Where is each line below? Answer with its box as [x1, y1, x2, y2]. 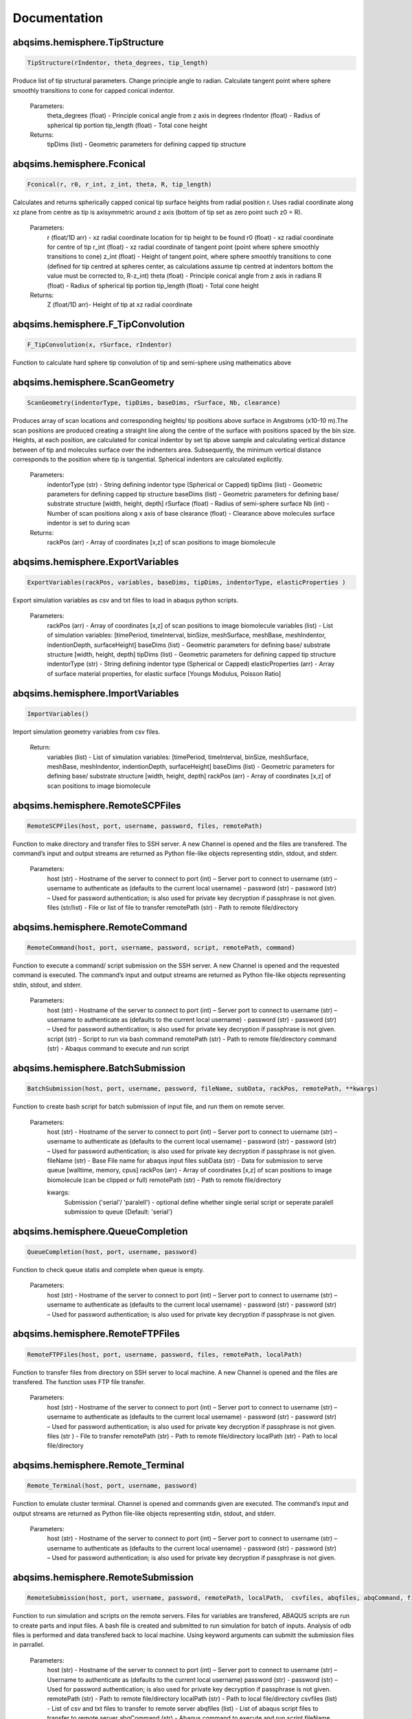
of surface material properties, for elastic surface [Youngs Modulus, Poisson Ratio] [47, 669, 282, 677]
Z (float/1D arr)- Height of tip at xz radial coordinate [47, 300, 193, 309]
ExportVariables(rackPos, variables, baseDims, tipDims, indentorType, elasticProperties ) [27, 578, 346, 587]
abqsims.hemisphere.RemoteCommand [12, 921, 187, 933]
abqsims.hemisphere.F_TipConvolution [12, 318, 185, 330]
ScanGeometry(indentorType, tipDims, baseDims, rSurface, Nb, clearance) [27, 399, 281, 407]
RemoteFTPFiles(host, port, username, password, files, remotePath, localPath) [27, 1350, 303, 1358]
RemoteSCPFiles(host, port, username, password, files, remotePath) [27, 822, 263, 830]
